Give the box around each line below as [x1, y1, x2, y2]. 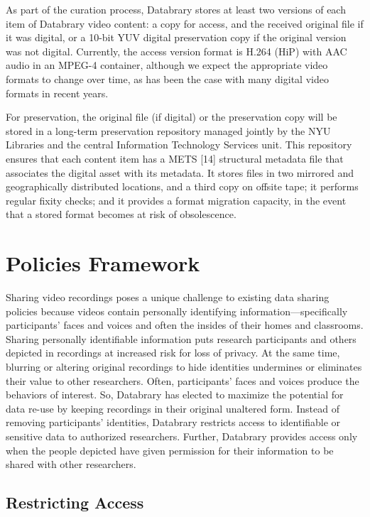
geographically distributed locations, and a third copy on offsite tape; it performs [6, 179, 359, 194]
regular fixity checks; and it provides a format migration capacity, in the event [6, 192, 347, 207]
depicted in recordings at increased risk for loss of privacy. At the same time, [6, 345, 340, 360]
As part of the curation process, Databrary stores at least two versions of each [6, 2, 346, 16]
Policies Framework [6, 249, 200, 278]
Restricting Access [6, 491, 144, 513]
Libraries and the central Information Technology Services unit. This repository [6, 137, 352, 152]
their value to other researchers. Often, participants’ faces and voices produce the [6, 373, 359, 388]
